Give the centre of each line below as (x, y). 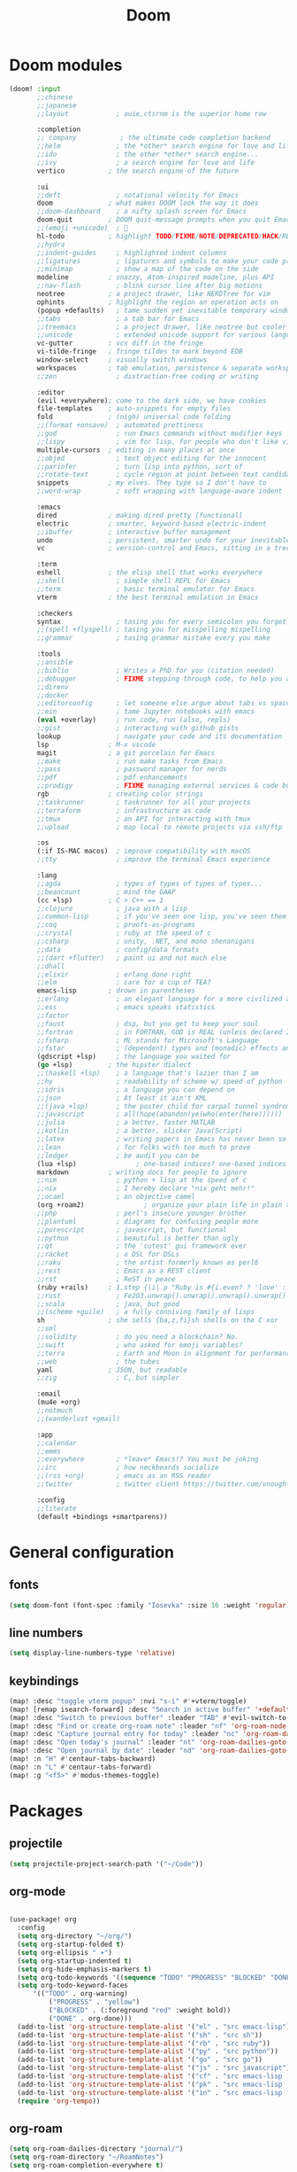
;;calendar (57, 1443)
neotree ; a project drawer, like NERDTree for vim (154, 294)
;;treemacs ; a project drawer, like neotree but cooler (162, 327)
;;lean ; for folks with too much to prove (144, 1147)
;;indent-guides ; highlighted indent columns (132, 253)
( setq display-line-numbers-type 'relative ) (92, 1654)
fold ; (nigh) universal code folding (134, 417)
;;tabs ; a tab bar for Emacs (118, 319)
